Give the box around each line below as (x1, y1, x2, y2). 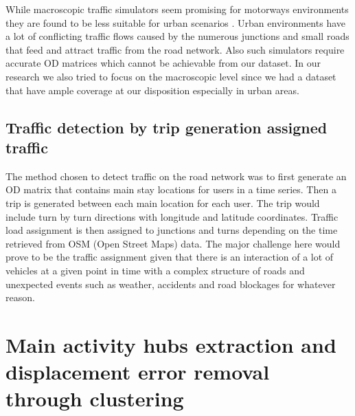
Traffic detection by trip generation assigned (5, 116, 328, 138)
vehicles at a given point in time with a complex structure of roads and (5, 263, 305, 277)
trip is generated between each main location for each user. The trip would (5, 195, 320, 210)
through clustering (5, 384, 184, 413)
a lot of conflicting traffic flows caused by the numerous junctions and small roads (5, 29, 350, 43)
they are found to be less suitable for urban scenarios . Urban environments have (5, 15, 345, 30)
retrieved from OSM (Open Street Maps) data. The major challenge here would (5, 236, 341, 250)
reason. (5, 290, 35, 305)
